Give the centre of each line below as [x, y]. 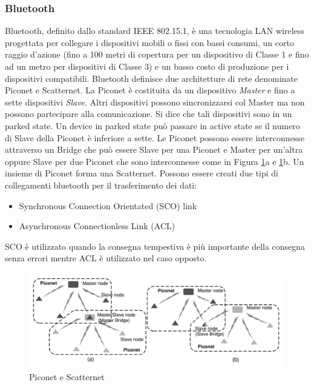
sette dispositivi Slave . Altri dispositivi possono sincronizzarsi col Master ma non [155, 102]
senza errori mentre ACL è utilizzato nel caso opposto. [106, 258]
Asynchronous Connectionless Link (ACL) [97, 226]
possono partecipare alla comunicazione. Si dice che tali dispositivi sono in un [149, 114]
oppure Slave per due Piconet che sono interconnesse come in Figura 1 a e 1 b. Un [155, 161]
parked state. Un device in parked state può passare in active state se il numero [152, 125]
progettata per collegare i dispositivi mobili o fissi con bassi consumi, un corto [149, 42]
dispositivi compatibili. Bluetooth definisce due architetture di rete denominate [151, 78]
